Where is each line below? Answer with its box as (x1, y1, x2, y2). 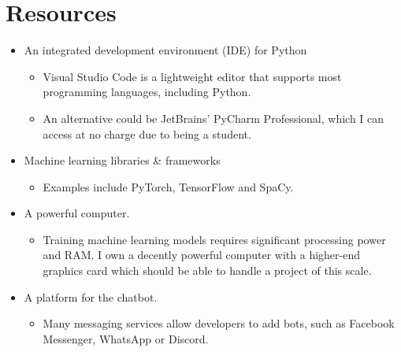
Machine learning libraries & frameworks (24, 152, 221, 169)
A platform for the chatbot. (24, 288, 158, 305)
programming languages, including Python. (43, 83, 251, 100)
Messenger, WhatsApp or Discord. (43, 330, 209, 346)
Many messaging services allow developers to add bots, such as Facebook (43, 315, 395, 332)
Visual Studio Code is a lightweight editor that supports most (43, 68, 342, 84)
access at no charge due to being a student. (43, 125, 251, 142)
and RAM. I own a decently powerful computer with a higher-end (43, 246, 361, 263)
